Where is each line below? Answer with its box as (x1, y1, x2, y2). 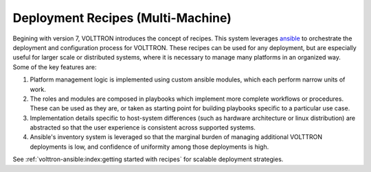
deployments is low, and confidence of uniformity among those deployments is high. (30, 143, 269, 151)
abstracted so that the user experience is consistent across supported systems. (30, 123, 256, 132)
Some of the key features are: (12, 62, 97, 71)
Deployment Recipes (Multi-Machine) (12, 10, 232, 25)
